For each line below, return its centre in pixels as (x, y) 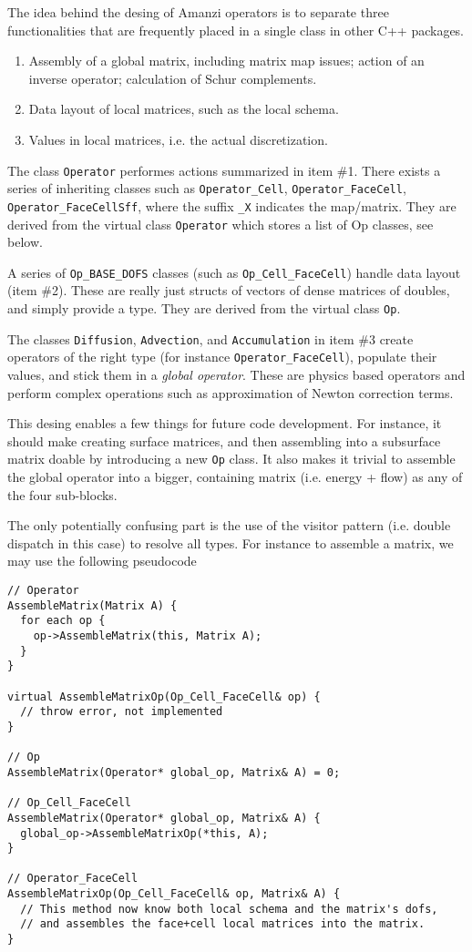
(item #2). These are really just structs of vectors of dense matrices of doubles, (229, 290)
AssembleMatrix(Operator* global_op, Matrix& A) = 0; (174, 772)
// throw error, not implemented (122, 712)
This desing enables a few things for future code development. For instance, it (225, 423)
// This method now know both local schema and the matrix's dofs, (229, 909)
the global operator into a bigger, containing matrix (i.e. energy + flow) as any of (235, 477)
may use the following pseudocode (102, 561)
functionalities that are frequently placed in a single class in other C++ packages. (236, 30)
